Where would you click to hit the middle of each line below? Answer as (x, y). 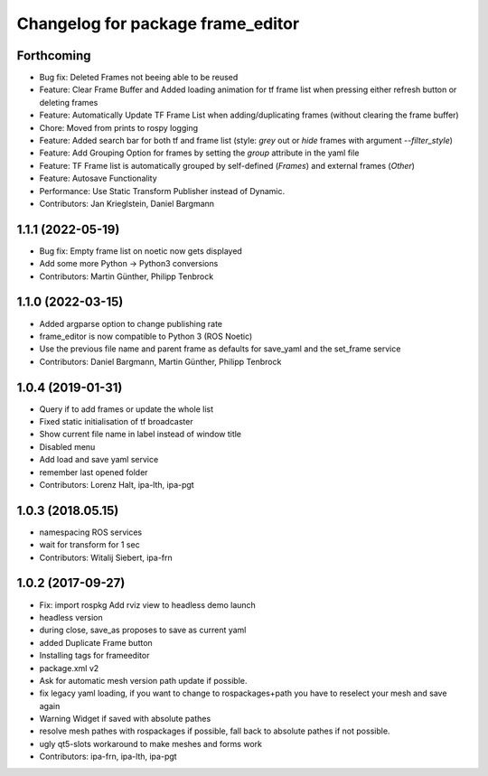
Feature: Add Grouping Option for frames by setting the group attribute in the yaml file (199, 153)
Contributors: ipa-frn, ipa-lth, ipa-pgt (108, 757)
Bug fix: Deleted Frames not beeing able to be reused (139, 78)
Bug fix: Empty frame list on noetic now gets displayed (141, 251)
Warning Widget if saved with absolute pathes (125, 719)
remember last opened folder (94, 472)
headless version (71, 617)
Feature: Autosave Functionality (98, 178)
